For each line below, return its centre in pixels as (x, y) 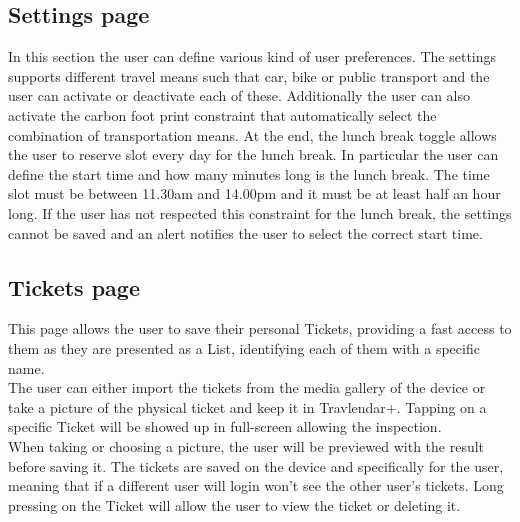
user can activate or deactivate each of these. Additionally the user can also (239, 95)
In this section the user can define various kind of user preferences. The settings (252, 56)
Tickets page (74, 286)
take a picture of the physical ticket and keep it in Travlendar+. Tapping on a (247, 406)
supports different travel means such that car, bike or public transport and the (249, 75)
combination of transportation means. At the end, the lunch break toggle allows (252, 134)
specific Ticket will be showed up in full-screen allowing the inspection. (225, 426)
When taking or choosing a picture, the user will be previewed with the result (246, 445)
